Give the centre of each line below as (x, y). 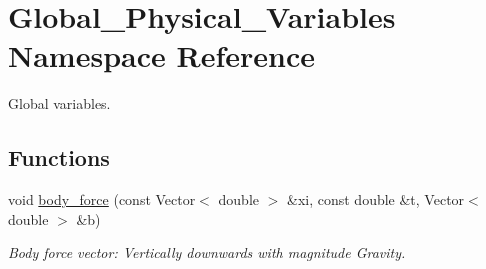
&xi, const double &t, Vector (376, 199)
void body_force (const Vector (102, 199)
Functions (59, 157)
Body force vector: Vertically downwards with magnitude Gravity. (207, 252)
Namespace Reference (161, 55)
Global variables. (59, 103)
